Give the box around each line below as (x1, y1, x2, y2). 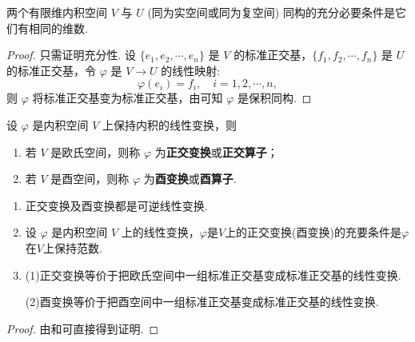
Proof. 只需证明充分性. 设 (6, 46, 137, 63)
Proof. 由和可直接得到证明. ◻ (6, 320, 159, 336)
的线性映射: (161, 62, 221, 78)
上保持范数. (42, 239, 102, 256)
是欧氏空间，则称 (50, 143, 141, 160)
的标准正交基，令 (6, 62, 96, 78)
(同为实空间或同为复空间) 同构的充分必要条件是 (147, 4, 395, 20)
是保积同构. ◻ (237, 89, 312, 106)
